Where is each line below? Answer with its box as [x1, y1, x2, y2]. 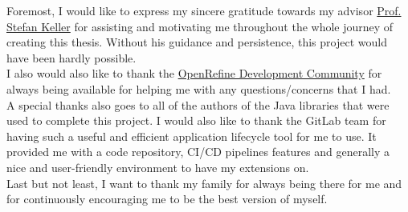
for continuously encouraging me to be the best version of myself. [6, 190, 328, 207]
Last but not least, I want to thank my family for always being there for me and [6, 174, 402, 191]
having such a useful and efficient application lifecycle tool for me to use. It [6, 127, 377, 144]
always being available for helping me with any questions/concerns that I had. [6, 80, 391, 97]
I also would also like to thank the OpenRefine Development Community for [6, 65, 382, 82]
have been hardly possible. [6, 49, 137, 66]
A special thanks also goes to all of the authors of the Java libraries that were [6, 96, 390, 113]
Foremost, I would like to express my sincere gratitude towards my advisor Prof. [6, 2, 402, 18]
